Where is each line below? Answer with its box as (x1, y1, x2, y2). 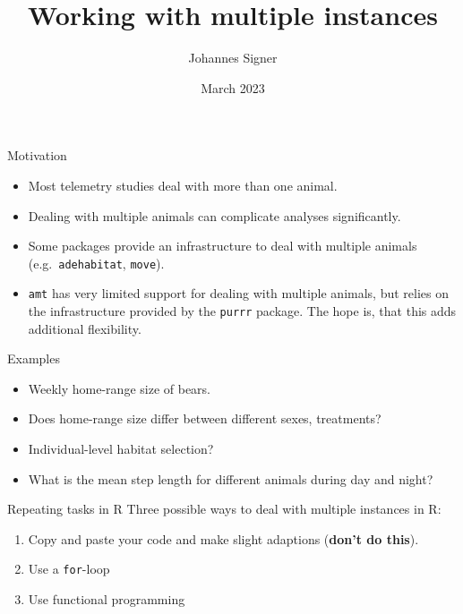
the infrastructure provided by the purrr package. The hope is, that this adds (28, 302, 457, 320)
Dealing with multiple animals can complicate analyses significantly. (28, 206, 401, 225)
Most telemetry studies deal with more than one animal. (28, 175, 338, 194)
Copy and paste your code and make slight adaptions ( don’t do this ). (28, 529, 419, 548)
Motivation (7, 146, 67, 165)
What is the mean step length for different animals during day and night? (28, 469, 433, 488)
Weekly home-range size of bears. (28, 379, 211, 397)
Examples (7, 349, 60, 368)
